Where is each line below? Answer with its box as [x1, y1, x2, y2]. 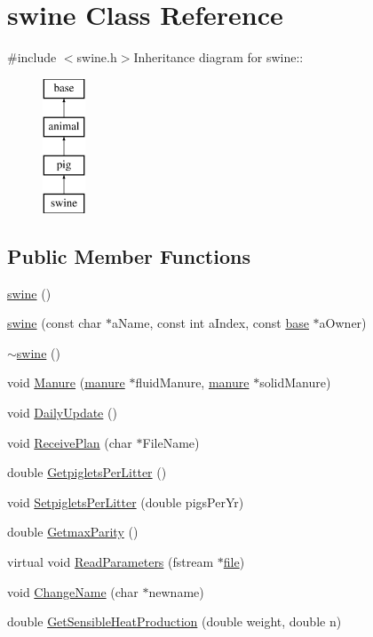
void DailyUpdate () [7, 403, 117, 422]
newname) [148, 582, 204, 601]
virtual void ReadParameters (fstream [7, 553, 214, 571]
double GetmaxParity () [7, 522, 139, 541]
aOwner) [319, 314, 367, 332]
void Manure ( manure [7, 373, 125, 392]
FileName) [142, 433, 200, 451]
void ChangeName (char [7, 582, 139, 601]
